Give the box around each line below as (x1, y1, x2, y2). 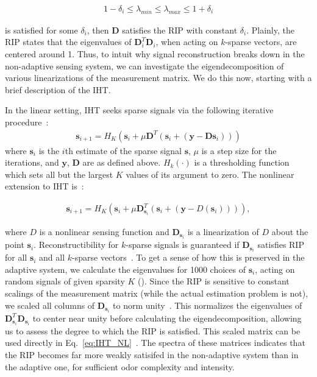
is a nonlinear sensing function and (39, 225, 169, 238)
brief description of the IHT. (5, 83, 111, 96)
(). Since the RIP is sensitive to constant (138, 275, 290, 287)
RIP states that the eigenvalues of (5, 35, 132, 48)
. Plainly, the (246, 23, 294, 36)
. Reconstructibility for (34, 238, 119, 251)
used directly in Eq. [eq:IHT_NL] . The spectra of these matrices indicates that (5, 336, 305, 349)
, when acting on (155, 35, 218, 48)
